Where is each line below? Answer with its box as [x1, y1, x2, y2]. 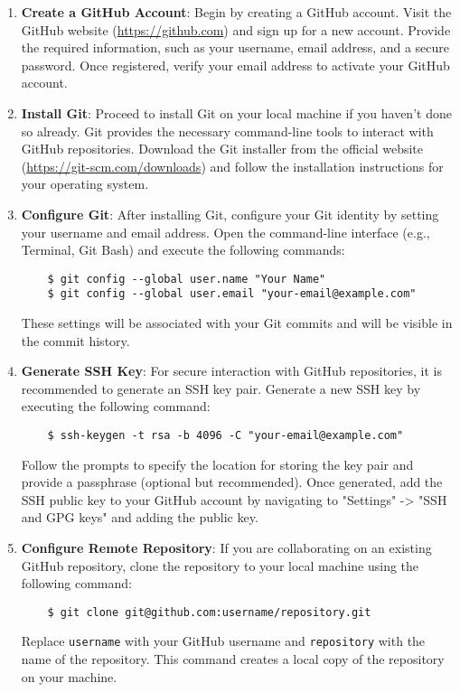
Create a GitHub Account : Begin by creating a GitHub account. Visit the [21, 3, 452, 21]
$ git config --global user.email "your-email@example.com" [47, 287, 417, 301]
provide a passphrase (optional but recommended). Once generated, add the [21, 472, 443, 491]
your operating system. [21, 174, 149, 193]
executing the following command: [21, 397, 211, 416]
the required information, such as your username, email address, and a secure [21, 38, 450, 57]
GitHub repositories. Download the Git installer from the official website [21, 139, 423, 158]
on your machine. [21, 667, 117, 686]
